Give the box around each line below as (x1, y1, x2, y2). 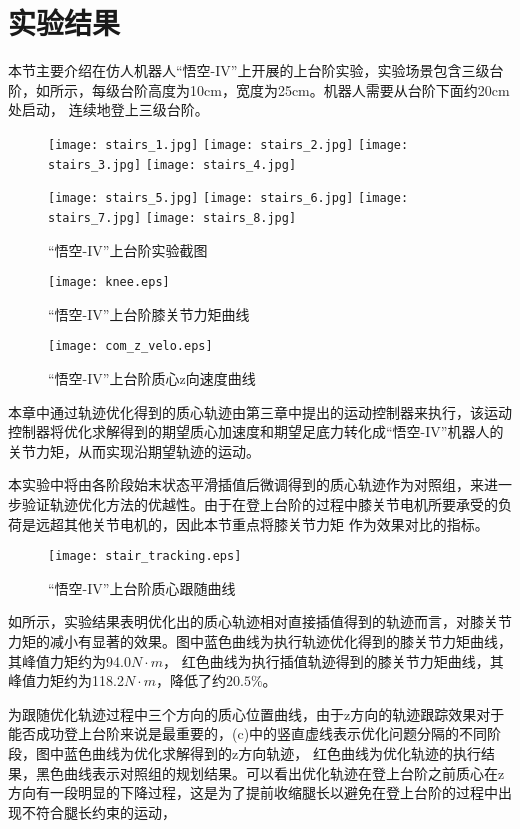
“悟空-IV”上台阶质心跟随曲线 (48, 577, 236, 598)
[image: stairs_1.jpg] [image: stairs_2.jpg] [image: (48, 137, 409, 152)
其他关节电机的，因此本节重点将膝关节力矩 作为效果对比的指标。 (63, 513, 489, 534)
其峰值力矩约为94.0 (8, 650, 131, 671)
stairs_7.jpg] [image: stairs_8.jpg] (48, 210, 297, 225)
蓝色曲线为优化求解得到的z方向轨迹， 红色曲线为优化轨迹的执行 (63, 743, 481, 763)
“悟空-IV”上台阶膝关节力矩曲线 (48, 303, 250, 324)
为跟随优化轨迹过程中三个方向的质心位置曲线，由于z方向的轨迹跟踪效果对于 (8, 703, 505, 724)
